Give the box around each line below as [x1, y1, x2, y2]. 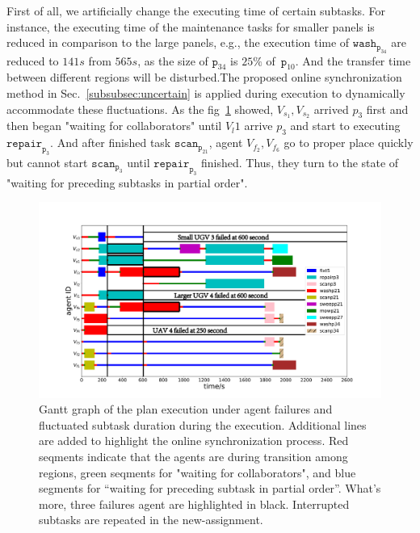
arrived [313, 100, 349, 117]
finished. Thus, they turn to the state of [201, 153, 399, 170]
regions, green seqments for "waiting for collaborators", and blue [39, 464, 356, 481]
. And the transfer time [295, 52, 411, 69]
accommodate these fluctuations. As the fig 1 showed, [6, 100, 274, 117]
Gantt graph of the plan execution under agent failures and [39, 401, 333, 418]
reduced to [6, 52, 59, 69]
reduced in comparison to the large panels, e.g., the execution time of [6, 34, 350, 51]
